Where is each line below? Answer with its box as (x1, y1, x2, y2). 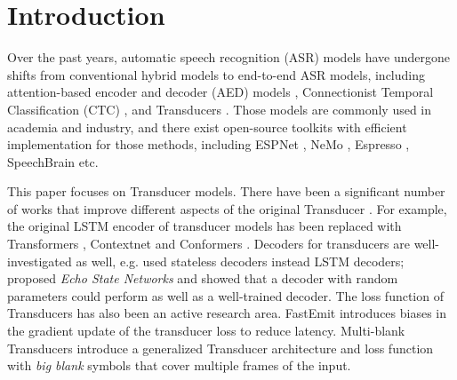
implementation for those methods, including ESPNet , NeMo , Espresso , (7, 135, 410, 154)
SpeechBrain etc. (7, 152, 99, 170)
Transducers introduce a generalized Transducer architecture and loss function (7, 338, 434, 357)
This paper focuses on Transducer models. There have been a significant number (7, 182, 445, 201)
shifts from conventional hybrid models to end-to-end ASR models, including (7, 65, 426, 83)
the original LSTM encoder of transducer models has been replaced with (7, 217, 402, 235)
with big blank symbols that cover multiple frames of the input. (7, 356, 351, 375)
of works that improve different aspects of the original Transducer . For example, (7, 199, 447, 218)
